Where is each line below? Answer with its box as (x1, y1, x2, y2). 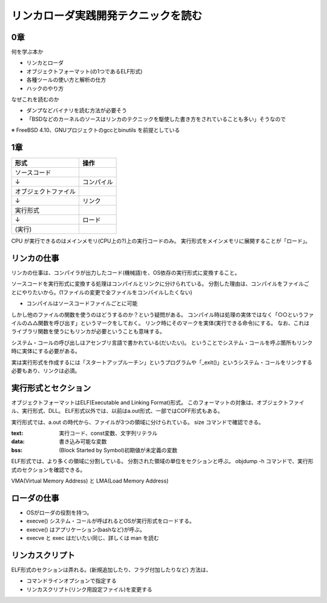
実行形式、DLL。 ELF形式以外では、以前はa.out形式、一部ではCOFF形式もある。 (21, 407, 223, 415)
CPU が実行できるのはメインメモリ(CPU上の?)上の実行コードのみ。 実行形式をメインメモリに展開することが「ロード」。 (11, 237, 311, 245)
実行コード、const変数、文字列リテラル (59, 429, 158, 437)
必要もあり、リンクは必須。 (11, 367, 81, 374)
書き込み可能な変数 (59, 438, 107, 445)
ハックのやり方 (26, 85, 64, 92)
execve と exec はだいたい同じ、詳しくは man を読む (26, 535, 159, 542)
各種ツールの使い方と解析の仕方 (26, 76, 106, 84)
